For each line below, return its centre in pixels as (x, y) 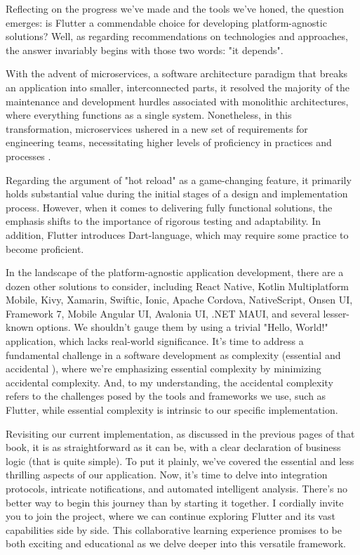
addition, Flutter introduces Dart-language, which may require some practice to (177, 234)
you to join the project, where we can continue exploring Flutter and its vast (171, 516)
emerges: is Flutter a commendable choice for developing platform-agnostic (166, 22)
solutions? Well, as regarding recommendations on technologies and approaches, (177, 36)
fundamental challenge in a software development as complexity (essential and (173, 354)
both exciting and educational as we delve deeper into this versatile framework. (176, 543)
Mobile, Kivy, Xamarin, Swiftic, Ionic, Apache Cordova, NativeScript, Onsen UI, (179, 300)
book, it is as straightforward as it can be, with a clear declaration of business (173, 447)
